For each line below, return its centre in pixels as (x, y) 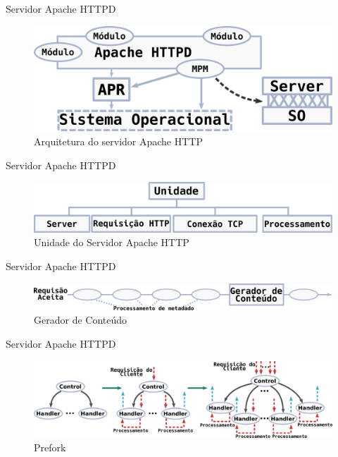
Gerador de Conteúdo (81, 320)
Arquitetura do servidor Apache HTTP (119, 141)
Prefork (50, 447)
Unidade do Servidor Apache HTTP (112, 242)
